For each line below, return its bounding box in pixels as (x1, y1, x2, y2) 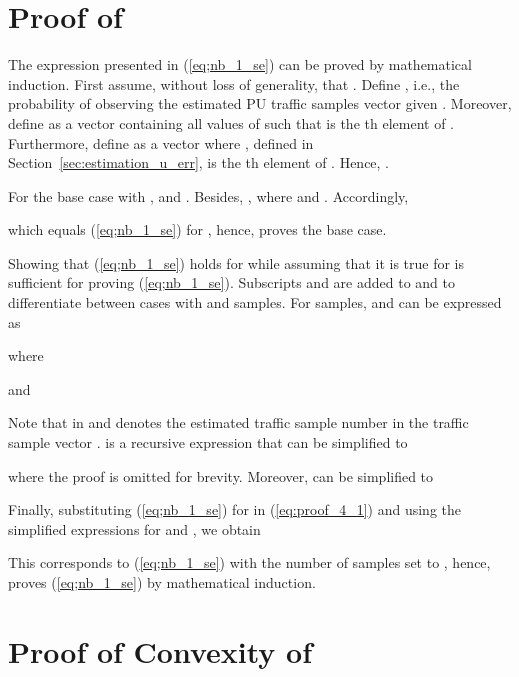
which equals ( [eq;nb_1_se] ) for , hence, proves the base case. (8, 219, 387, 240)
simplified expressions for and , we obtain (8, 518, 261, 539)
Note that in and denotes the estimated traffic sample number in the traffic (8, 412, 469, 433)
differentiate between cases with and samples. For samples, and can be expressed (8, 292, 502, 313)
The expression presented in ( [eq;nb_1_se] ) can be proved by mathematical (8, 54, 472, 75)
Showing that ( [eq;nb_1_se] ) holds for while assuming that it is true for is (8, 252, 465, 273)
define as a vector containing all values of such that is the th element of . (8, 112, 454, 133)
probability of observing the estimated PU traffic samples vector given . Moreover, (8, 93, 512, 114)
